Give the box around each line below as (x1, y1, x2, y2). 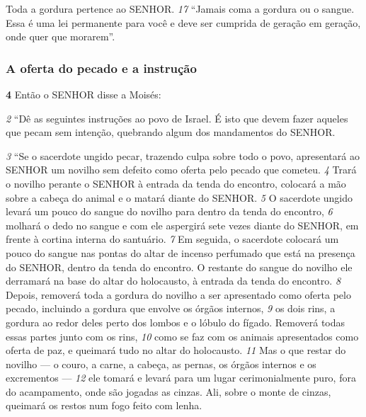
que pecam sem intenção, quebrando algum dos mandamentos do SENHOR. (6, 125, 336, 139)
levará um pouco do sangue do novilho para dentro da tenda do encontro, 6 (6, 204, 333, 219)
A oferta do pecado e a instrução (6, 59, 197, 76)
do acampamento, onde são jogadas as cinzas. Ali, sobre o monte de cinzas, (6, 384, 331, 399)
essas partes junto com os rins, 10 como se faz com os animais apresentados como (6, 329, 359, 343)
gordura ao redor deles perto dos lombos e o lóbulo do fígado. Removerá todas (6, 314, 345, 329)
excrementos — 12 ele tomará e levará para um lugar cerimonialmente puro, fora (6, 370, 356, 385)
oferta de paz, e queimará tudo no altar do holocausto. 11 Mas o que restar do (6, 343, 346, 358)
